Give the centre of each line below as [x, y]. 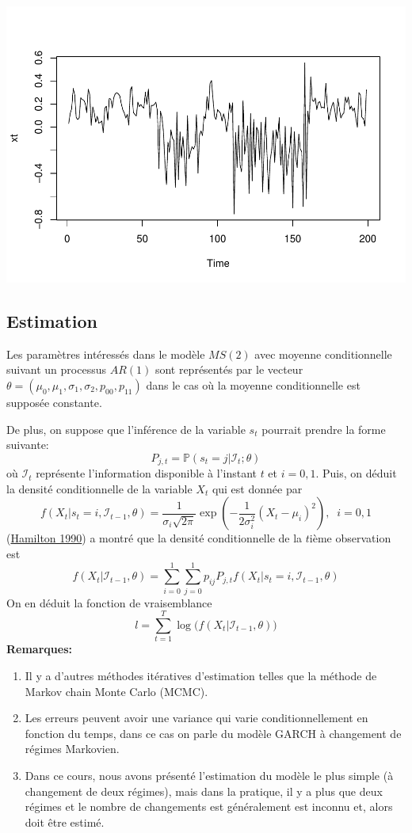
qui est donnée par [257, 488]
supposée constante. [54, 402]
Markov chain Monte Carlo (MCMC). [116, 691]
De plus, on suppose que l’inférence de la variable [126, 429]
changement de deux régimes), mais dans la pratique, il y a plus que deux [204, 791]
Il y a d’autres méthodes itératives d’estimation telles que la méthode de [201, 675]
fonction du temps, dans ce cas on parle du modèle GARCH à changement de [213, 733]
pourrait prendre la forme [324, 429]
